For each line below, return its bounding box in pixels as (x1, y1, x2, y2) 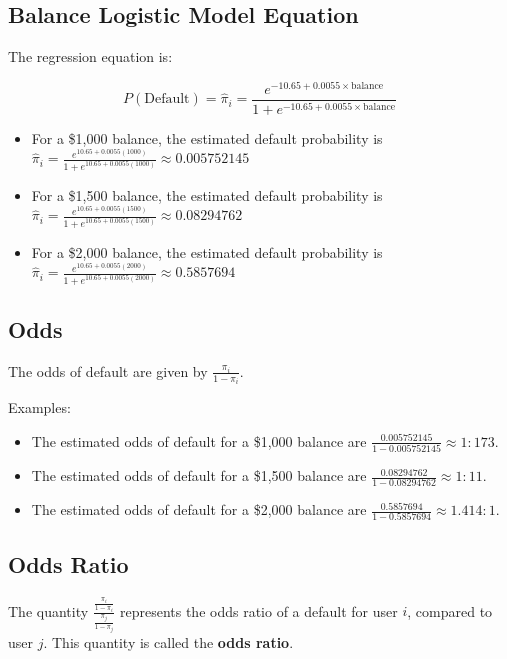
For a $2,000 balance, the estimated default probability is (31, 241, 383, 262)
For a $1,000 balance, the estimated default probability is (31, 127, 383, 148)
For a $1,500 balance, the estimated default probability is (31, 184, 383, 205)
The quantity (8, 600, 89, 621)
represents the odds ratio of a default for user (119, 600, 398, 621)
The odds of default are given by (8, 360, 208, 381)
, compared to (407, 600, 493, 621)
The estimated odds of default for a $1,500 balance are (31, 465, 367, 486)
